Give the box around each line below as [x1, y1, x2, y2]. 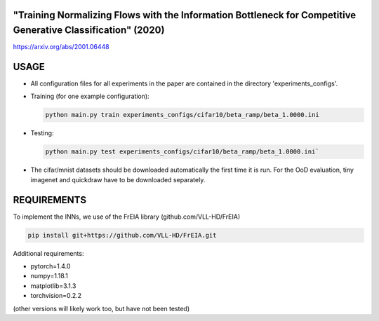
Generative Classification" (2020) [13, 25, 165, 36]
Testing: [30, 129, 54, 137]
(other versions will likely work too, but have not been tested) [13, 304, 189, 313]
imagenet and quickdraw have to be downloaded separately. [30, 175, 206, 184]
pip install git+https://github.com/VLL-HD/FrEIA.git [27, 231, 217, 239]
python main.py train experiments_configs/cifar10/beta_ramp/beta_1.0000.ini [45, 111, 319, 119]
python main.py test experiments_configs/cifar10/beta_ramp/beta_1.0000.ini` [45, 148, 319, 156]
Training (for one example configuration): [30, 92, 150, 101]
